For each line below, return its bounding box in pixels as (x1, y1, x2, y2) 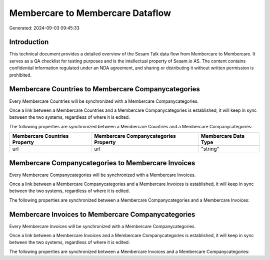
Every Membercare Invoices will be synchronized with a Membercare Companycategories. (9, 223, 196, 229)
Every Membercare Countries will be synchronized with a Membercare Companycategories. (9, 98, 199, 104)
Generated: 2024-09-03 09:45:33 (9, 25, 80, 31)
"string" (200, 145, 219, 152)
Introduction (9, 38, 49, 46)
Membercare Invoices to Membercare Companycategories (9, 210, 195, 219)
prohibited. (9, 72, 32, 78)
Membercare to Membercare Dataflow (9, 7, 171, 18)
